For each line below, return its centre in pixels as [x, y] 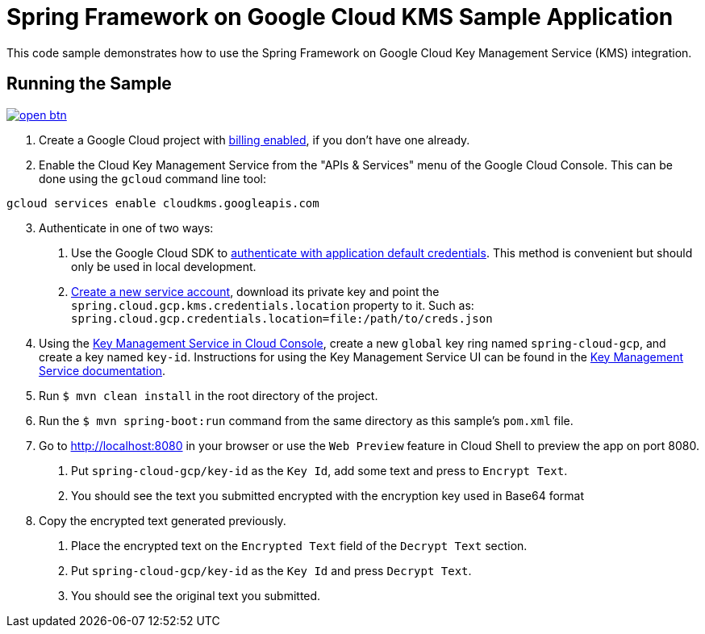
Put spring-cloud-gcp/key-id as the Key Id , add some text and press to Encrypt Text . [319, 470]
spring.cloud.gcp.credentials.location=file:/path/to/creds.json [282, 318]
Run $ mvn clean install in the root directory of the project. [209, 395]
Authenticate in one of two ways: [126, 227]
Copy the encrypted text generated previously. [163, 520]
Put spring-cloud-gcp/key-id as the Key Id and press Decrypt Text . [271, 570]
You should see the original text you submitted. [196, 595]
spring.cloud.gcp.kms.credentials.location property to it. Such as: [273, 305]
